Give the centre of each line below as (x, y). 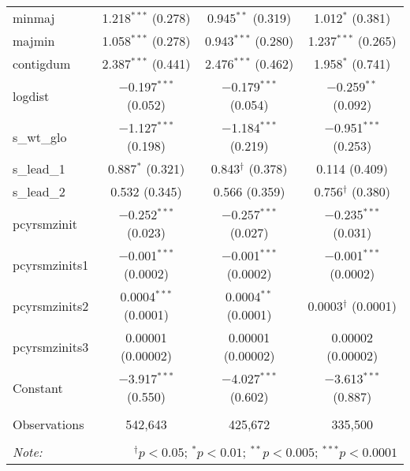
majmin (34, 41)
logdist (31, 95)
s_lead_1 (39, 168)
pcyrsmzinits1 (51, 264)
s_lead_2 (39, 191)
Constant (38, 387)
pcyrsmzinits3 (51, 346)
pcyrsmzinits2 (51, 305)
